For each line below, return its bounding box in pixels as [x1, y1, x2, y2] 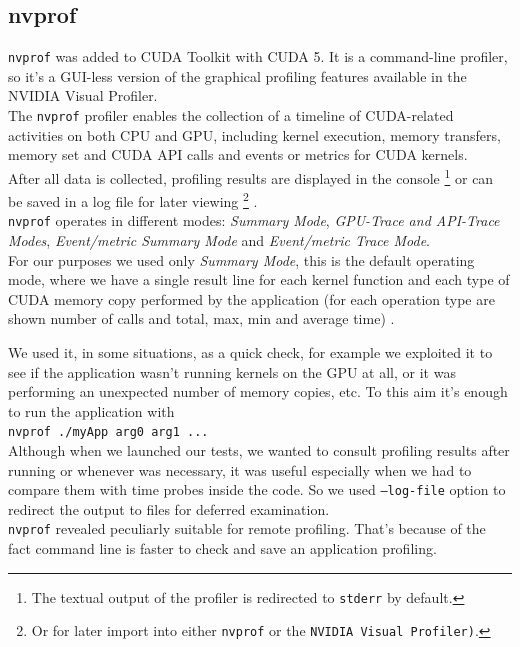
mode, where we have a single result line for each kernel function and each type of [8, 269, 510, 290]
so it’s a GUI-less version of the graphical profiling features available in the [8, 65, 467, 86]
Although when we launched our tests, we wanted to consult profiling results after [8, 440, 510, 461]
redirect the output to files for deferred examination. [8, 498, 330, 519]
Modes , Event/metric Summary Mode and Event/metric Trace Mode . [8, 230, 431, 251]
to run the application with [8, 400, 175, 421]
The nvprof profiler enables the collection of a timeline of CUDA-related [8, 105, 454, 126]
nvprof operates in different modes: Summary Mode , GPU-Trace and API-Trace [8, 210, 500, 231]
